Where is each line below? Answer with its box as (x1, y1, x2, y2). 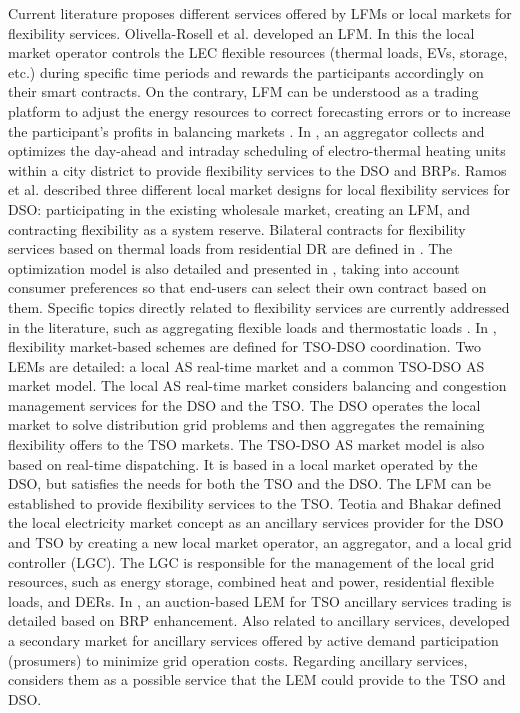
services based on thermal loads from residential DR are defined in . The (8, 238, 453, 259)
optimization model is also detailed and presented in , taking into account (8, 257, 460, 278)
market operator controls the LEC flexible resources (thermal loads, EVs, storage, (8, 42, 508, 63)
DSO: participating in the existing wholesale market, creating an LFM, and (8, 198, 471, 219)
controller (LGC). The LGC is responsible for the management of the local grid (8, 551, 495, 572)
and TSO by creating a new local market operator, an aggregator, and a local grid (8, 532, 512, 553)
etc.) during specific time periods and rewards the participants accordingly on (8, 61, 484, 82)
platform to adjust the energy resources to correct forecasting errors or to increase (8, 100, 511, 121)
